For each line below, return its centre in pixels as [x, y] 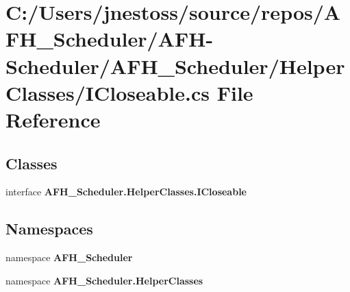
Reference [53, 119]
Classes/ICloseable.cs [108, 92]
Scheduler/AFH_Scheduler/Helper [175, 65]
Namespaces [49, 229]
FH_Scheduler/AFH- [110, 39]
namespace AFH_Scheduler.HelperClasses [104, 280]
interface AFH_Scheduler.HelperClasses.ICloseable [126, 192]
